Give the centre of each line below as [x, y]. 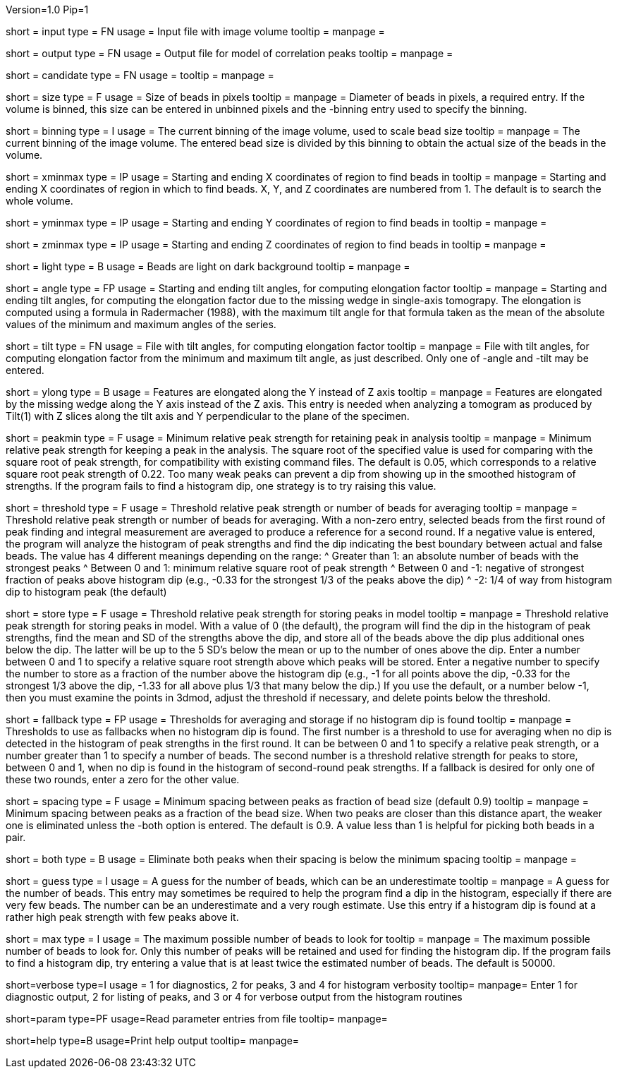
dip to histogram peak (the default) [86, 592]
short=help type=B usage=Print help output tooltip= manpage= [153, 1040]
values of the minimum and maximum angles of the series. [141, 324]
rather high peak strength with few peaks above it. [122, 917]
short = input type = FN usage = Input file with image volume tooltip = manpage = [195, 31]
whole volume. [39, 201]
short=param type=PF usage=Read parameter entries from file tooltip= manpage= [197, 1019]
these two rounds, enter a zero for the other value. [123, 779]
